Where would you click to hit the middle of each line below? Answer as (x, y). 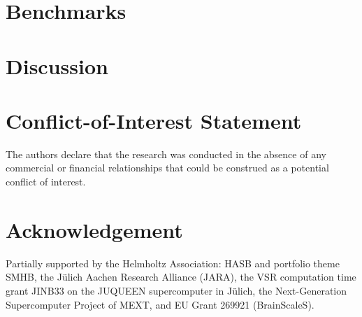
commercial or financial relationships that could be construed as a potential (167, 168)
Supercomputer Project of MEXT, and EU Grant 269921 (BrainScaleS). (160, 304)
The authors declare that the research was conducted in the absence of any (166, 154)
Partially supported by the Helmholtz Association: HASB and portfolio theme (173, 263)
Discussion (57, 65)
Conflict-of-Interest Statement (154, 120)
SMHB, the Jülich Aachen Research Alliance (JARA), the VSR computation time (181, 277)
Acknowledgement (94, 229)
